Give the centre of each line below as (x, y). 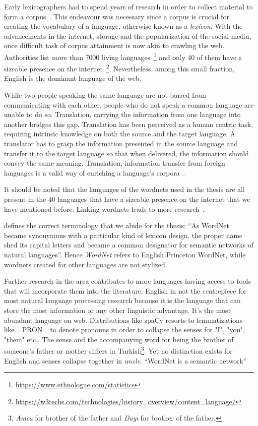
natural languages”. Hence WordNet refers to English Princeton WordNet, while (125, 254)
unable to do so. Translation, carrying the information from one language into (122, 114)
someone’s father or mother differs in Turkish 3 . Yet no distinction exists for (118, 350)
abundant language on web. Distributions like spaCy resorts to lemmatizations (123, 320)
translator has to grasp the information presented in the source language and (121, 144)
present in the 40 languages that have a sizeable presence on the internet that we (127, 199)
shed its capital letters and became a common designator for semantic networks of (129, 245)
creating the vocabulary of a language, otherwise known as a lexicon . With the (123, 26)
